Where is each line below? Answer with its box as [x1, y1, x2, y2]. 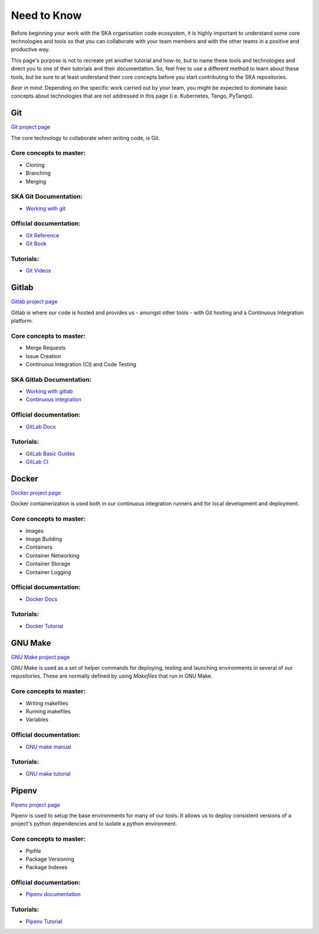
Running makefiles [25, 708, 71, 715]
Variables [25, 716, 48, 723]
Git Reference [25, 232, 59, 239]
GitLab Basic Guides [25, 450, 75, 457]
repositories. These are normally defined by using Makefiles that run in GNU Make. [11, 672, 213, 679]
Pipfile [25, 847, 41, 854]
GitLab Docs [25, 423, 56, 430]
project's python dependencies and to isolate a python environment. [11, 820, 177, 827]
